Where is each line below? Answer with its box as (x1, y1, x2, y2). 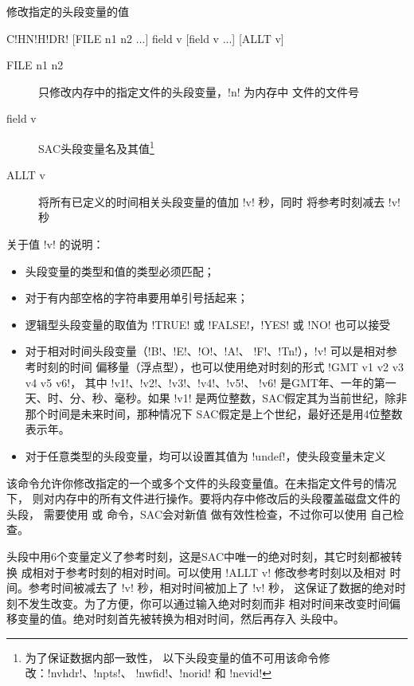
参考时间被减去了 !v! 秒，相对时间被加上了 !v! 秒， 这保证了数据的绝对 (28, 579, 395, 596)
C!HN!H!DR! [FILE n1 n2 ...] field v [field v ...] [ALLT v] (6, 29, 284, 46)
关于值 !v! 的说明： (6, 236, 104, 252)
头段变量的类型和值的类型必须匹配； (25, 262, 215, 279)
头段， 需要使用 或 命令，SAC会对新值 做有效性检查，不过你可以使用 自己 (6, 505, 393, 522)
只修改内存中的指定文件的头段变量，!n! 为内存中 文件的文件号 (38, 83, 359, 100)
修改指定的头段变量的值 (6, 3, 129, 19)
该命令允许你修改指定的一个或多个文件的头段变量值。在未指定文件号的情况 (6, 474, 396, 491)
